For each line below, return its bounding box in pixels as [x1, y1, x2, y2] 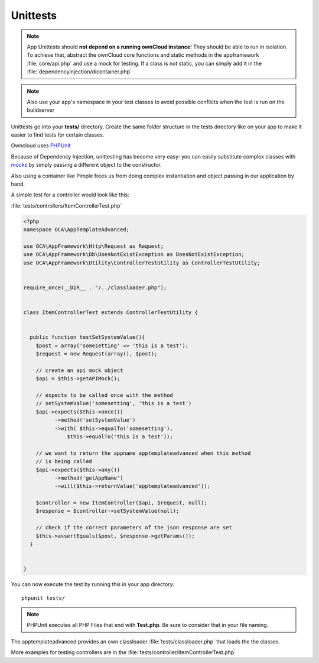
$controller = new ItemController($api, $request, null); [35, 500, 207, 506]
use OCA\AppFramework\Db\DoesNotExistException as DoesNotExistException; [23, 251, 245, 258]
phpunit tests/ [21, 594, 66, 601]
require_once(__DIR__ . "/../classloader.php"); [23, 284, 167, 291]
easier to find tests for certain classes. [11, 131, 105, 138]
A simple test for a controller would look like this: [11, 191, 129, 198]
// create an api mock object [35, 367, 123, 374]
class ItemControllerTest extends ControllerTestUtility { [23, 309, 198, 316]
